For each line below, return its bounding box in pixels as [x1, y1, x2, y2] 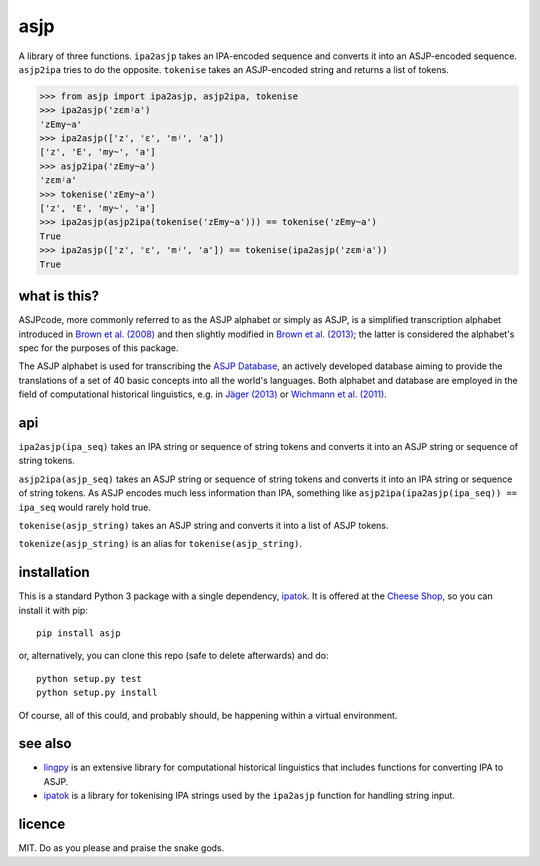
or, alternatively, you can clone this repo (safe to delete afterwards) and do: [18, 650, 329, 662]
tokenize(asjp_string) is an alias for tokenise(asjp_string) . [18, 538, 303, 550]
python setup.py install [36, 687, 158, 699]
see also [18, 735, 72, 752]
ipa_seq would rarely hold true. [18, 501, 152, 513]
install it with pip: [18, 604, 89, 616]
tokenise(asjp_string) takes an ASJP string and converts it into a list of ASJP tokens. [18, 519, 389, 531]
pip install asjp [36, 628, 121, 639]
